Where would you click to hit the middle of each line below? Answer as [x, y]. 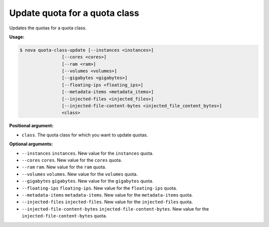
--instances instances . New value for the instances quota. [88, 153]
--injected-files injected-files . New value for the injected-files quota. [107, 202]
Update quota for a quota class [74, 13]
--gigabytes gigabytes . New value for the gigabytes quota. [88, 181]
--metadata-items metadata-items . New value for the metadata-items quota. [107, 195]
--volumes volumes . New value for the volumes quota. [80, 174]
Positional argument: [31, 126]
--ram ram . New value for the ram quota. [64, 167]
